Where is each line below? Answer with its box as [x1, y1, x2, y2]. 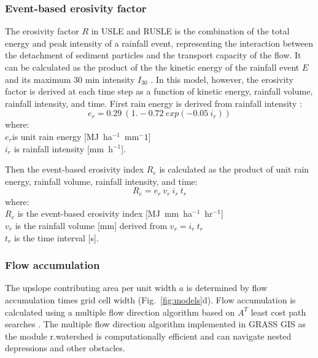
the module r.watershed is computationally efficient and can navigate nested [5, 329, 292, 342]
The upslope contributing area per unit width [5, 281, 177, 294]
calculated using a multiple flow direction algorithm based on [5, 305, 235, 318]
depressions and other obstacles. [5, 341, 125, 354]
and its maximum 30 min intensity [5, 72, 135, 85]
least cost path [250, 305, 306, 318]
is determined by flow [186, 281, 267, 294]
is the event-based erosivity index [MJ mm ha [17, 207, 193, 220]
